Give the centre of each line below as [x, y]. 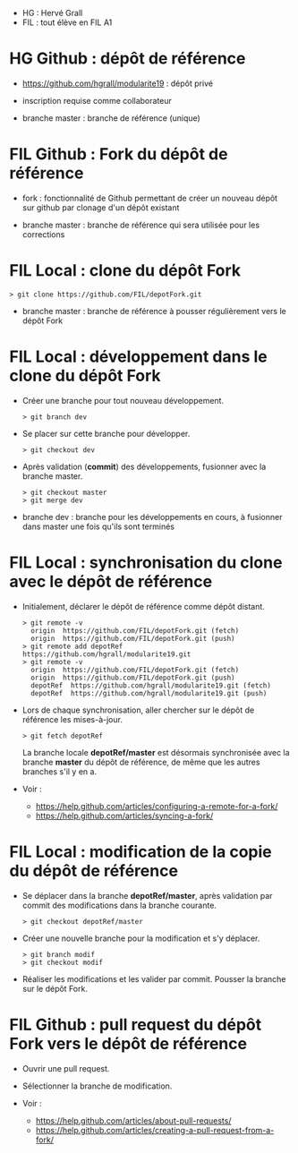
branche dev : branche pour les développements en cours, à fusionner [152, 517]
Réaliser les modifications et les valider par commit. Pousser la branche [154, 978]
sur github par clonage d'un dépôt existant [101, 207]
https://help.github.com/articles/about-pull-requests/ [133, 1120]
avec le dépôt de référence [111, 581]
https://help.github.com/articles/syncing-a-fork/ [124, 816]
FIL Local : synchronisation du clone [146, 562]
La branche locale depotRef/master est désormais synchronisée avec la [156, 752]
